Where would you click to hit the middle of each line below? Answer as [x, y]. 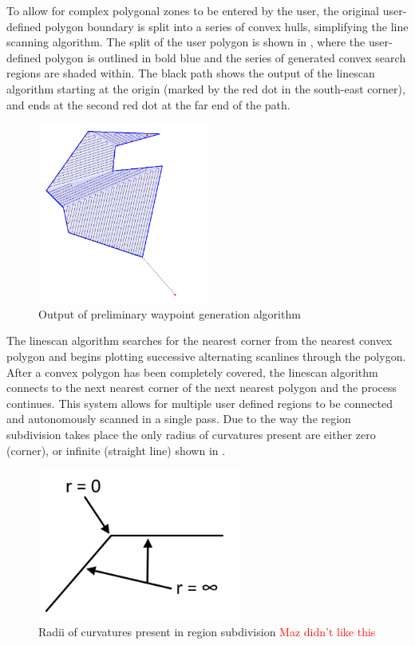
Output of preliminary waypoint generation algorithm [170, 313]
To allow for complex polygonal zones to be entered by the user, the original [193, 10]
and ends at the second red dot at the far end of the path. [148, 104]
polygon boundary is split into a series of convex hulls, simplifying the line [227, 26]
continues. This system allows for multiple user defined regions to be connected [200, 403]
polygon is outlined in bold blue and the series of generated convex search [225, 57]
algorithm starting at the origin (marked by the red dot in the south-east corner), [206, 88]
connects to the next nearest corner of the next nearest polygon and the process [202, 388]
